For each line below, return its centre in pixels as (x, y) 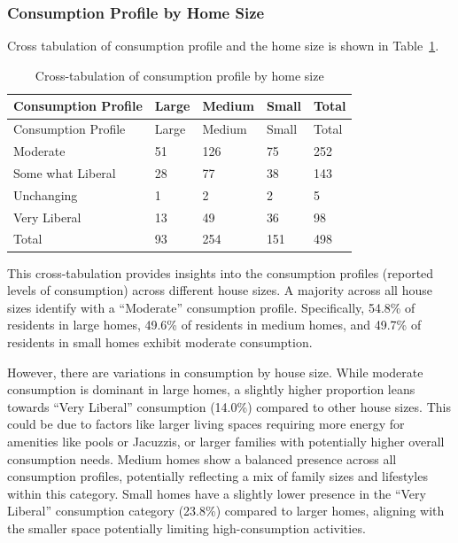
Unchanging (46, 194)
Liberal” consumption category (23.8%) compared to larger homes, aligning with (226, 511)
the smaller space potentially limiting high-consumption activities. (186, 527)
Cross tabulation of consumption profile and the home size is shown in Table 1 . (223, 46)
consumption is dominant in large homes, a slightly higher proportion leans (211, 389)
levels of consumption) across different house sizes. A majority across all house (220, 290)
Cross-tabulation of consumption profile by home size (179, 75)
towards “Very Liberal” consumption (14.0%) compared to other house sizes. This (229, 406)
